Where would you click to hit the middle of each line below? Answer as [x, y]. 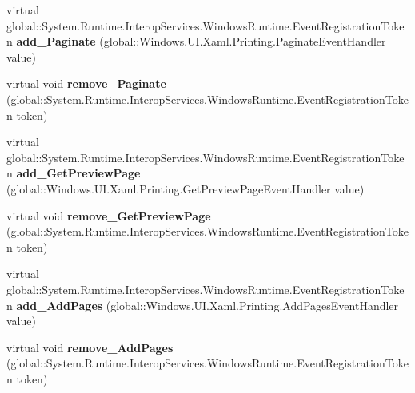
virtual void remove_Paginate [86, 83]
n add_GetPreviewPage [74, 173]
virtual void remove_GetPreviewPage [109, 215]
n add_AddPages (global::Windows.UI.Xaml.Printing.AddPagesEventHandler [203, 305]
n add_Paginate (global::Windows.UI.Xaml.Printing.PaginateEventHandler [196, 41]
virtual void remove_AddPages [90, 347]
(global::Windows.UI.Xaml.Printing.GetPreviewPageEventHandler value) [186, 188]
